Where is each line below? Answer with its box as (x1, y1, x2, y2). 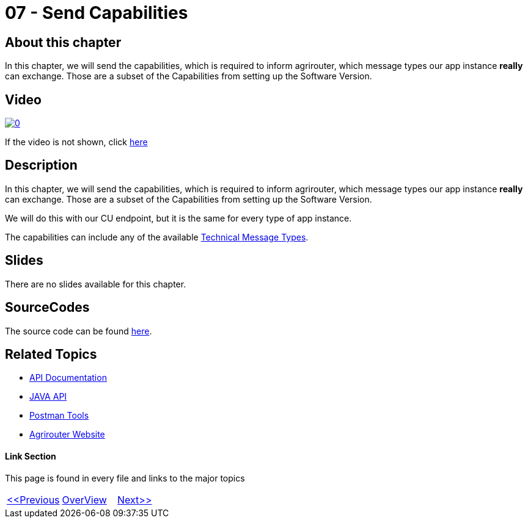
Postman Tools (29, 410, 89, 421)
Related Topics (5, 346, 97, 362)
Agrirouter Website (29, 429, 105, 440)
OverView (62, 493, 107, 506)
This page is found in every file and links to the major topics (5, 472, 245, 483)
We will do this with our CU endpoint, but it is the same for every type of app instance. (5, 212, 352, 223)
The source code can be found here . (5, 325, 152, 336)
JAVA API (29, 391, 67, 402)
